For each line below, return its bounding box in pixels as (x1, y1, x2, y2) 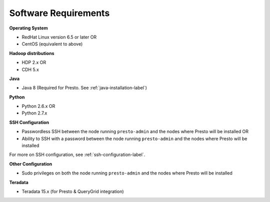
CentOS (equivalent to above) (21, 41, 83, 47)
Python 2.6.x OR (21, 103, 55, 109)
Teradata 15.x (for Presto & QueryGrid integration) (21, 188, 124, 194)
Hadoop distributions (9, 50, 54, 56)
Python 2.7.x (21, 110, 47, 116)
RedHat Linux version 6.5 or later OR (21, 34, 97, 40)
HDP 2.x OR (21, 59, 46, 65)
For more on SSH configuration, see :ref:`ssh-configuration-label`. (9, 151, 145, 157)
